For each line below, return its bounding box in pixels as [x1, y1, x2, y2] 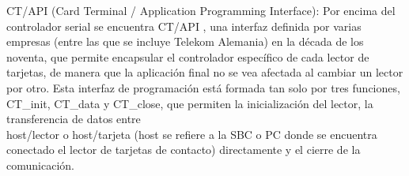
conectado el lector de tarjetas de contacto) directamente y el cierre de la [6, 141, 361, 158]
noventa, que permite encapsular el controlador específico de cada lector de [6, 48, 369, 65]
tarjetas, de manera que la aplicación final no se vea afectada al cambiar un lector [6, 64, 403, 81]
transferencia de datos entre [6, 110, 141, 127]
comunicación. [6, 156, 74, 173]
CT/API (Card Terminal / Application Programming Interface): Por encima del [6, 2, 396, 18]
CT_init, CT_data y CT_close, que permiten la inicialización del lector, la [6, 95, 373, 111]
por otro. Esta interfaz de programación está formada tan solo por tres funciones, [6, 79, 400, 95]
